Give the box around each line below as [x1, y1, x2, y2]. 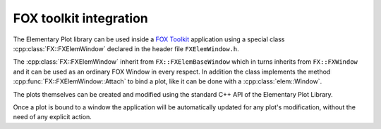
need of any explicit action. [13, 113, 92, 121]
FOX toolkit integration [13, 11, 148, 26]
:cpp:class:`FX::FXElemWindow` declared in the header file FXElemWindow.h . [13, 44, 239, 53]
